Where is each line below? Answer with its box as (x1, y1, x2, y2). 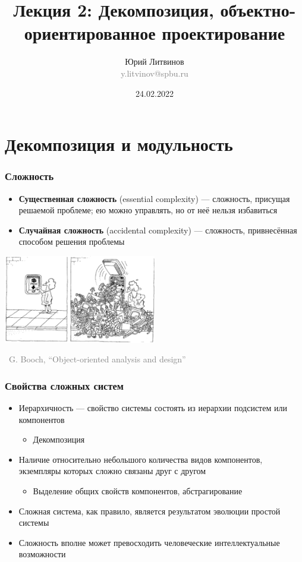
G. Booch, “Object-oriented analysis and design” (8, 353, 186, 365)
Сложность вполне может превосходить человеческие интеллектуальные (18, 536, 280, 548)
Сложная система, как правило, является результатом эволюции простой (18, 504, 281, 517)
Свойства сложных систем (5, 378, 124, 393)
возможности (18, 548, 66, 560)
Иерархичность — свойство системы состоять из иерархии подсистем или (18, 401, 287, 413)
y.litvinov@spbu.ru (121, 67, 188, 79)
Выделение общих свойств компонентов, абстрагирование (33, 484, 243, 497)
